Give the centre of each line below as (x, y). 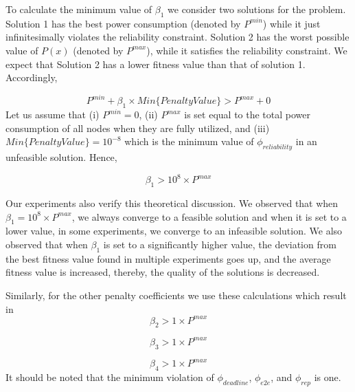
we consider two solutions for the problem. (257, 9)
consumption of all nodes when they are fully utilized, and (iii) (138, 128)
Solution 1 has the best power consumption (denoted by (123, 23)
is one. (328, 377)
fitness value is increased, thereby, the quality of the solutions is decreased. (163, 272)
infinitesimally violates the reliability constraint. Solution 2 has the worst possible (177, 37)
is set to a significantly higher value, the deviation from (220, 244)
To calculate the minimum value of (79, 9)
